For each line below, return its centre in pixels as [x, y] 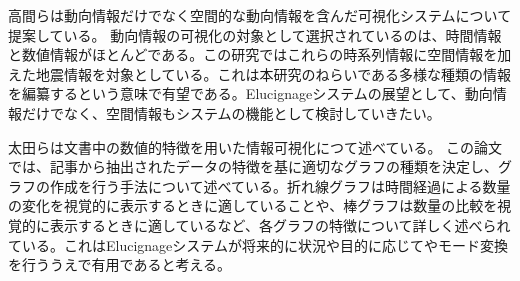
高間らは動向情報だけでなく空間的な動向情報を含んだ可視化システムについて [260, 15]
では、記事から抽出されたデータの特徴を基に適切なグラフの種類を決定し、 [253, 166]
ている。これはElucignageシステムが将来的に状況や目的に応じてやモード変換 [258, 244]
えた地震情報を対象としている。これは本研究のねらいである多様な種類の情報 [260, 73]
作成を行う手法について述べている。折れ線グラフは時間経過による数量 [280, 185]
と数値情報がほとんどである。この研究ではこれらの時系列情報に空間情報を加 [260, 54]
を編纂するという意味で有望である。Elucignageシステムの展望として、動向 [250, 93]
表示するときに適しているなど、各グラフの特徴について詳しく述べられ [280, 224]
